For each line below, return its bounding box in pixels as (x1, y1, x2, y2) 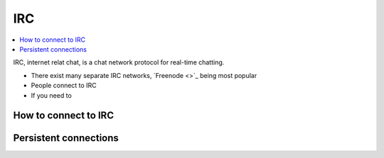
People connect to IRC (31, 81, 97, 90)
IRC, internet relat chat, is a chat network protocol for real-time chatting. (13, 58, 225, 67)
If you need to (31, 91, 73, 99)
